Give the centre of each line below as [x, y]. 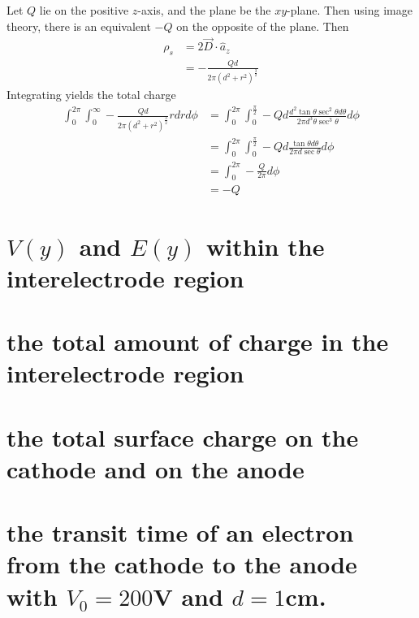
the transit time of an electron [180, 532]
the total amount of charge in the [198, 341]
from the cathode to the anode [182, 564]
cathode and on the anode [156, 468]
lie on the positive [84, 10]
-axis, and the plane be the [204, 10]
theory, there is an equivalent [79, 26]
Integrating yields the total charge [91, 95]
